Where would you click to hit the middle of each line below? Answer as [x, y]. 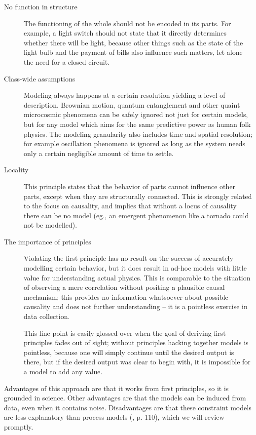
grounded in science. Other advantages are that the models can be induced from [125, 398]
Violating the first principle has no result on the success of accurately [128, 258]
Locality [16, 170]
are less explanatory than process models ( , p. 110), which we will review [114, 417]
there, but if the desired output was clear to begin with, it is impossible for [137, 362]
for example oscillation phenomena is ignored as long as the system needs [134, 143]
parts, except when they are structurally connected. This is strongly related [138, 196]
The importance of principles [48, 241]
